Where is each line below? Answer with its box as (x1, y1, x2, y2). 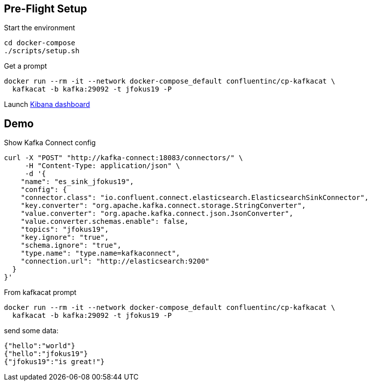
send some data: (4, 326, 59, 335)
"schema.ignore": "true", (20, 241, 122, 250)
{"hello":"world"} (4, 342, 76, 350)
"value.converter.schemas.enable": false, (20, 217, 188, 226)
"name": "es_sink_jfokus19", (20, 178, 134, 186)
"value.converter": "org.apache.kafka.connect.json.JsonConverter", (20, 209, 293, 218)
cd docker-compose (4, 39, 76, 47)
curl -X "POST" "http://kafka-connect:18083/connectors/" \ (4, 154, 243, 162)
